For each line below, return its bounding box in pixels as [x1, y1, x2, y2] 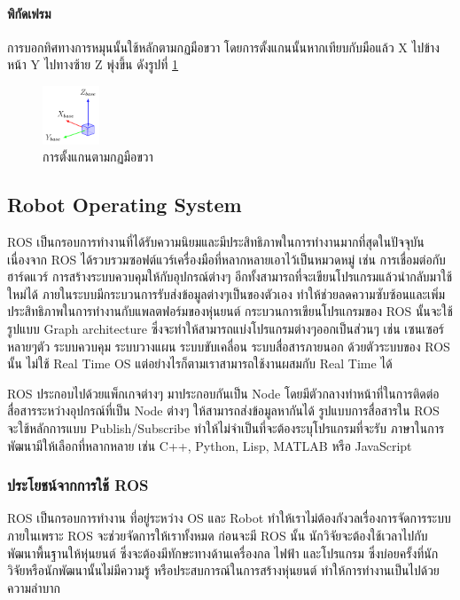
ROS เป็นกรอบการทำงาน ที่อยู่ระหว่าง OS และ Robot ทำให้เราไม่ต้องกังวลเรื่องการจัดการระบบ [7, 509, 451, 527]
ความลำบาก [7, 578, 60, 596]
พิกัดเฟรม [7, 4, 51, 22]
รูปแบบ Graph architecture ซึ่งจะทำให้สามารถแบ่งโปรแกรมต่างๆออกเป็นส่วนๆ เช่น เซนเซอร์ [7, 319, 445, 337]
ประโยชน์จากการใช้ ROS [7, 474, 149, 496]
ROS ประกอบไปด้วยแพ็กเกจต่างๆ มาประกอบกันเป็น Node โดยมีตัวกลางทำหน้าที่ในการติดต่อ [7, 383, 440, 402]
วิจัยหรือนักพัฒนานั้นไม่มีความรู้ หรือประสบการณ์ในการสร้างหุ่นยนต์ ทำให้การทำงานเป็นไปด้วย [7, 561, 440, 580]
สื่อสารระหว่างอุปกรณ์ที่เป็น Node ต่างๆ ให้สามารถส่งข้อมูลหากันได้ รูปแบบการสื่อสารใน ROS [7, 401, 440, 420]
